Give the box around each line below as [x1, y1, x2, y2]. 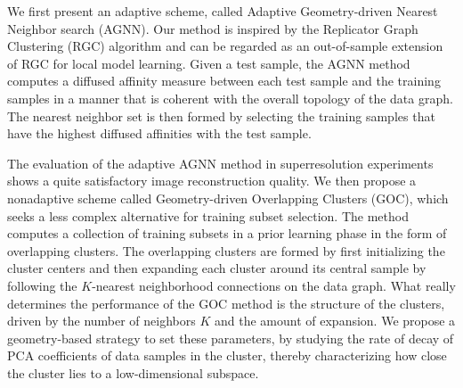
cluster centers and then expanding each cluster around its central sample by [7, 259, 426, 277]
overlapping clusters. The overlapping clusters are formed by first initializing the [7, 241, 445, 260]
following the [7, 276, 77, 294]
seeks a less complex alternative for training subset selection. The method [7, 206, 409, 225]
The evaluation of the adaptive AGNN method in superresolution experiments [7, 153, 434, 172]
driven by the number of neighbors [7, 311, 196, 330]
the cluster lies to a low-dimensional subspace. [7, 363, 259, 382]
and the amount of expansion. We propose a [215, 311, 456, 330]
